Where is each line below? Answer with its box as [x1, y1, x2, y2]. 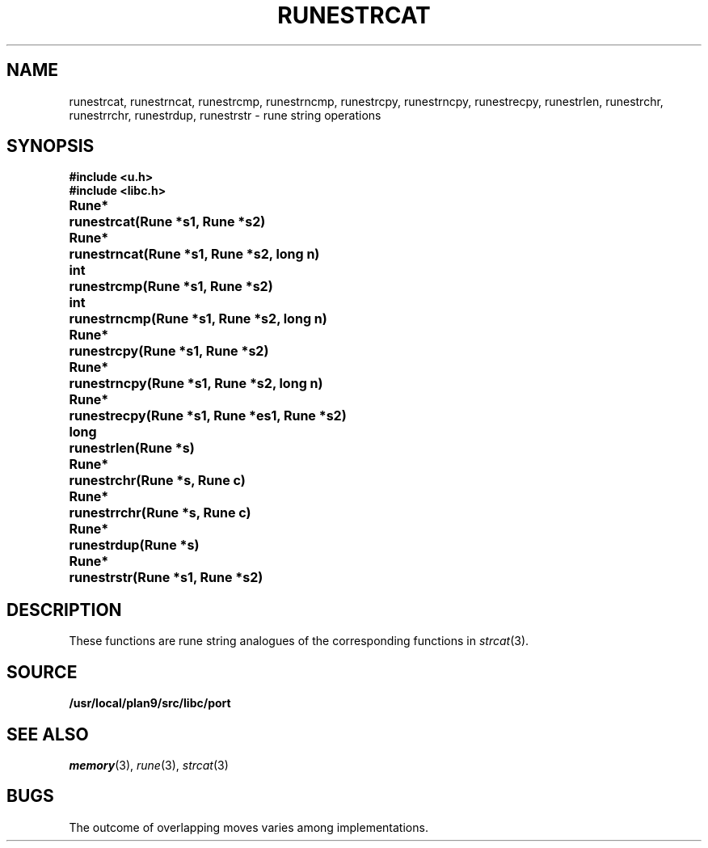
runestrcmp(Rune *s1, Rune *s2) [69, 278, 273, 295]
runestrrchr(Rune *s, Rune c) [69, 504, 251, 521]
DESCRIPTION [6, 599, 122, 620]
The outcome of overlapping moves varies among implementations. [69, 820, 428, 834]
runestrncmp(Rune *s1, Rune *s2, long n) [69, 310, 327, 327]
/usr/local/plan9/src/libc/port [69, 696, 231, 711]
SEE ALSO [6, 724, 89, 745]
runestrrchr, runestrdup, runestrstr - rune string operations [69, 108, 381, 122]
